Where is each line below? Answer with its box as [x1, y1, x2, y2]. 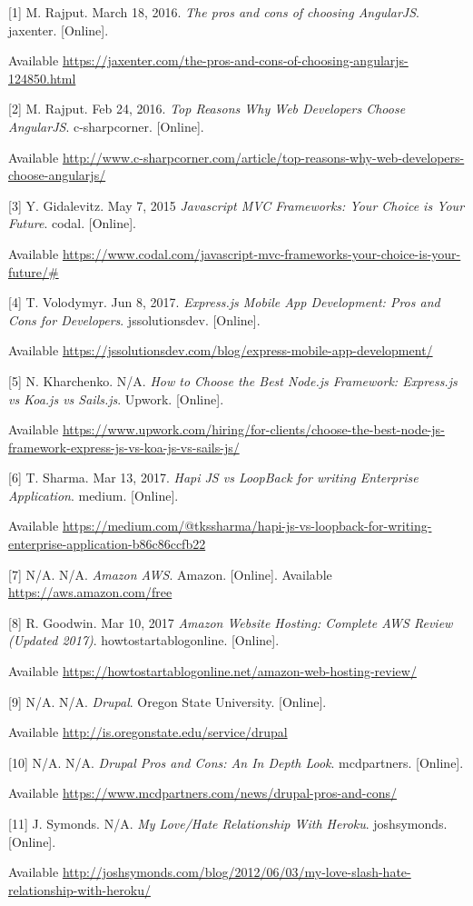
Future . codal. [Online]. [8, 214, 136, 233]
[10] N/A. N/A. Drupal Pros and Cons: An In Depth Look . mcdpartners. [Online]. [8, 752, 464, 772]
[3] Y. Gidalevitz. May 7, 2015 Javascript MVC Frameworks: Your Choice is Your [8, 195, 465, 214]
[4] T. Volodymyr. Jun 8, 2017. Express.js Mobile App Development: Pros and [8, 293, 440, 312]
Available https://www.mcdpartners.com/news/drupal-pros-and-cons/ [8, 783, 397, 802]
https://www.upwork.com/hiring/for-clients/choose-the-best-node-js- [62, 420, 445, 439]
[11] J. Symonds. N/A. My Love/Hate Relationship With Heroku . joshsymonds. [8, 814, 448, 832]
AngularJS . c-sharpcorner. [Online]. [8, 116, 204, 135]
